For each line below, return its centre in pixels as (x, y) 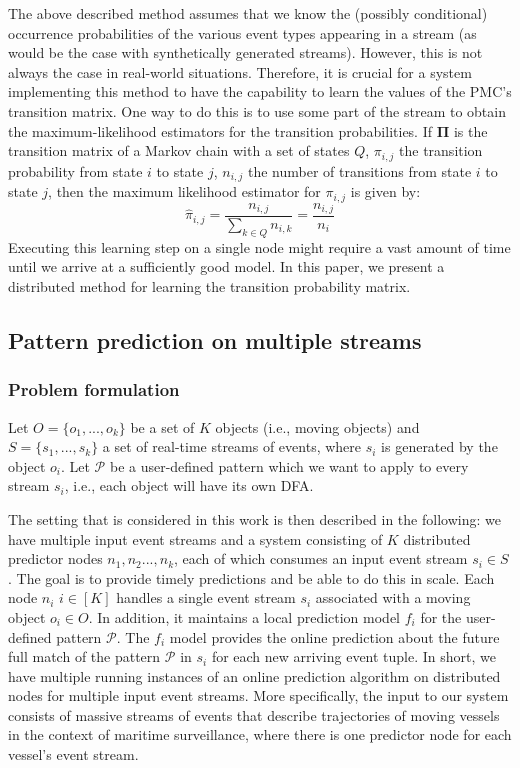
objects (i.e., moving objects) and (317, 426)
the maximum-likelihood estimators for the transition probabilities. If (220, 130)
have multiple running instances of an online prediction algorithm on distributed (254, 675)
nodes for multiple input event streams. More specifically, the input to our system (258, 695)
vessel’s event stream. (73, 754)
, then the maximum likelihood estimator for (184, 191)
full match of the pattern (84, 656)
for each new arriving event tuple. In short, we (353, 656)
